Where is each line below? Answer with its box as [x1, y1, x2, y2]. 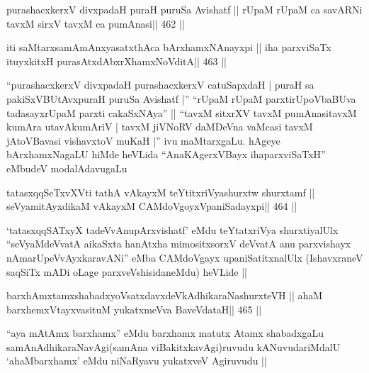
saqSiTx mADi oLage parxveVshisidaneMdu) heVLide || [6, 264, 248, 279]
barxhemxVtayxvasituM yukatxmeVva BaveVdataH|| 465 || [6, 301, 262, 316]
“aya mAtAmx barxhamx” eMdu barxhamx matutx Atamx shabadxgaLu [6, 325, 324, 340]
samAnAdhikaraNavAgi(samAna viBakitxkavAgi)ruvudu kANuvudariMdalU [6, 339, 341, 354]
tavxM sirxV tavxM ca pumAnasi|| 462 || [6, 16, 185, 30]
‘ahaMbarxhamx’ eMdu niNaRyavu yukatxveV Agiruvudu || [6, 353, 267, 368]
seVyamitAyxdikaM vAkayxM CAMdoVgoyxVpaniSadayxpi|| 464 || [6, 199, 297, 213]
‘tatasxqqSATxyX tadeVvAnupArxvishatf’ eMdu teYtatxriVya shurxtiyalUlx [6, 222, 339, 237]
